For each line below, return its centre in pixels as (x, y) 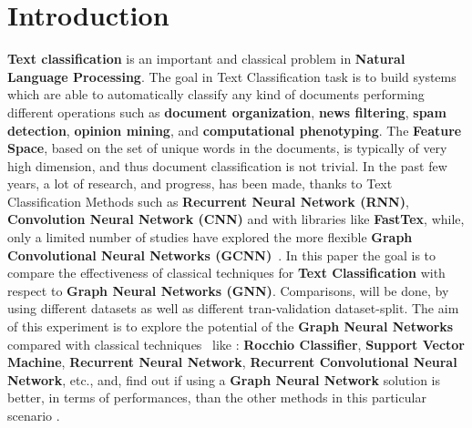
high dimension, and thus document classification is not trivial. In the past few (227, 165)
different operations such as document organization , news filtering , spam (227, 112)
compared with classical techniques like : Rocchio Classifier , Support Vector (236, 344)
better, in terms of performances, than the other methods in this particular (217, 397)
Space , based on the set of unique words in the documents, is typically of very (227, 148)
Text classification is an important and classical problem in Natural (206, 59)
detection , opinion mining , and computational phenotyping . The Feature (235, 130)
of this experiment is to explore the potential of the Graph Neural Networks (231, 326)
